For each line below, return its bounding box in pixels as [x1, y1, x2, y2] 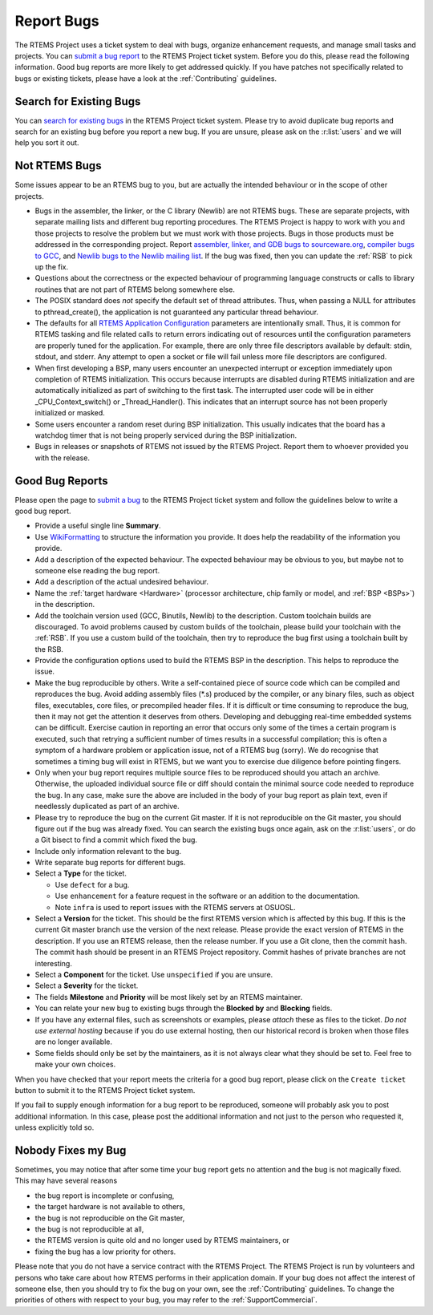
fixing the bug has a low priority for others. [34, 1247, 176, 1256]
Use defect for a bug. [55, 880, 130, 889]
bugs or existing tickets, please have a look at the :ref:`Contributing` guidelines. [14, 73, 277, 83]
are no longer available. [34, 1037, 112, 1046]
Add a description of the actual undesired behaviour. [34, 577, 208, 587]
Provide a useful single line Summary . [34, 521, 161, 531]
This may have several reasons [14, 1175, 118, 1186]
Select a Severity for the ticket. [34, 981, 139, 990]
